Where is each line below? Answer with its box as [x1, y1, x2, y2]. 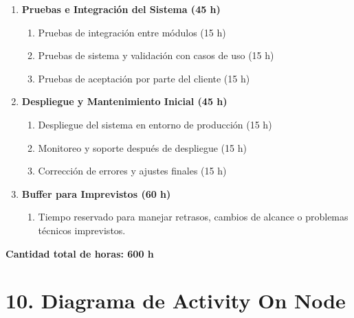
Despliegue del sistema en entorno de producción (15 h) [38, 117, 272, 131]
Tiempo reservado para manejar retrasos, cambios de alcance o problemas [38, 209, 349, 224]
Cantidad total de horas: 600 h [5, 246, 154, 260]
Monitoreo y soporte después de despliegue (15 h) [38, 140, 247, 155]
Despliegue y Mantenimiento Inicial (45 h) [21, 94, 228, 109]
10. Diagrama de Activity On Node [5, 286, 346, 315]
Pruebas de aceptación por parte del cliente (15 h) [38, 71, 250, 85]
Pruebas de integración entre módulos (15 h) [38, 25, 226, 39]
